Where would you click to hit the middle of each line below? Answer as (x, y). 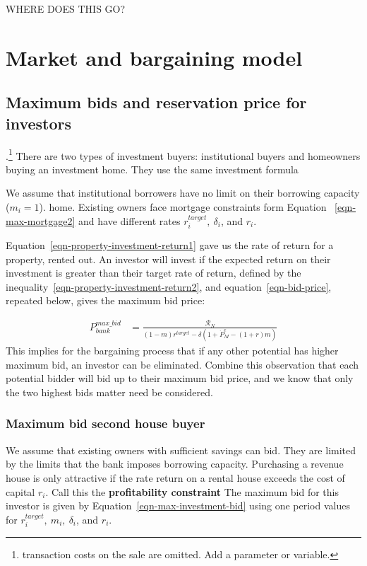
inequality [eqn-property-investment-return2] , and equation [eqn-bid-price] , (169, 286)
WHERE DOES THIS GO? (66, 8)
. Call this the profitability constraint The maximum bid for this (192, 491)
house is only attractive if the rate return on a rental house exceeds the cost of (175, 477)
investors (39, 123)
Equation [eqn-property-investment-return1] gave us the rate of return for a (170, 245)
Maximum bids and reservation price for (156, 102)
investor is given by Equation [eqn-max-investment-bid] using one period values (178, 506)
